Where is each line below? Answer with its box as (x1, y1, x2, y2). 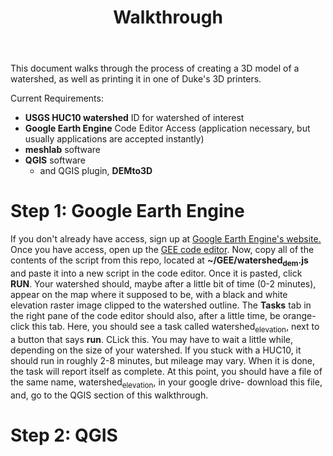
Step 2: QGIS (10, 424, 118, 446)
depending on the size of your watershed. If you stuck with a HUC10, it (10, 344, 302, 356)
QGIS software (24, 154, 87, 166)
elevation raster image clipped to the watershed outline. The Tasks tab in (10, 299, 312, 311)
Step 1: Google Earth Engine (10, 200, 245, 223)
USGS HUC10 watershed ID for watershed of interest (24, 112, 245, 124)
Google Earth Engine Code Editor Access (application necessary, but (24, 122, 311, 135)
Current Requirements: (10, 92, 104, 105)
